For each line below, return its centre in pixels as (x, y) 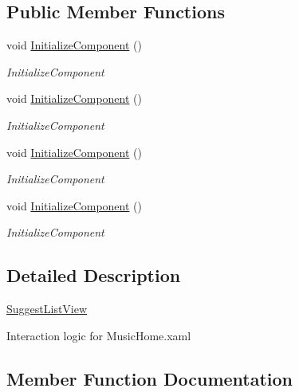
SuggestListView (47, 309)
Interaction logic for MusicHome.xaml (99, 335)
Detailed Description (94, 275)
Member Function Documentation (150, 378)
